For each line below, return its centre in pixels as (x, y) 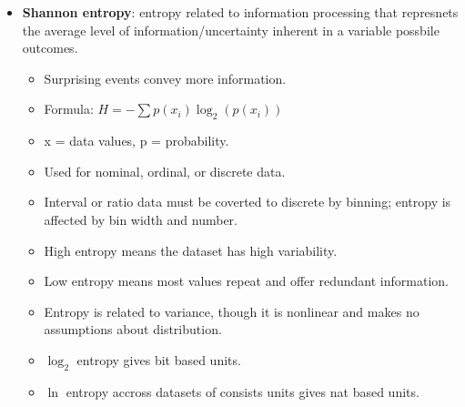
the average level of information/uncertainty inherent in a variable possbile (231, 30)
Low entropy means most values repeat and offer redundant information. (246, 281)
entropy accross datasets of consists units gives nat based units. (243, 391)
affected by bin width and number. (141, 219)
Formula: (69, 109)
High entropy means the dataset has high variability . (191, 250)
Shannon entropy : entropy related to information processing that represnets (240, 12)
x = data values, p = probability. (136, 141)
